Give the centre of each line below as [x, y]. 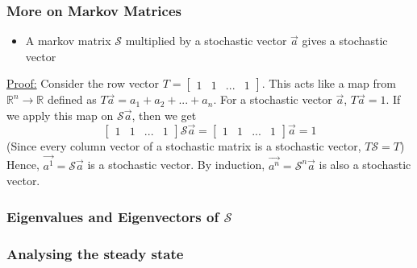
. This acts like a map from [329, 83]
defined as [72, 99]
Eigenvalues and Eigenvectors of [113, 216]
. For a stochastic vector [273, 99]
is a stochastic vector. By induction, [176, 165]
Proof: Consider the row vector [83, 83]
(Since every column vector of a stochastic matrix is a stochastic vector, [184, 145]
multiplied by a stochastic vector [206, 41]
